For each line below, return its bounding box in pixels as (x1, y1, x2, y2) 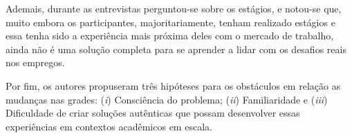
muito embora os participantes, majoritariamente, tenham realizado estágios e (6, 14, 335, 29)
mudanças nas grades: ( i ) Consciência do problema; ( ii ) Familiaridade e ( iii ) (6, 92, 328, 106)
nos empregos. (6, 55, 65, 70)
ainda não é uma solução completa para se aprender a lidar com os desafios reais (6, 41, 346, 56)
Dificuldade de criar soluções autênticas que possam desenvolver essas (6, 106, 300, 120)
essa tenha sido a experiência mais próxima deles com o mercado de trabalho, (6, 28, 334, 43)
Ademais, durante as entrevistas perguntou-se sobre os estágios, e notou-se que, (6, 1, 342, 15)
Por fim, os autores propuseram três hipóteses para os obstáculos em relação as (6, 78, 341, 92)
